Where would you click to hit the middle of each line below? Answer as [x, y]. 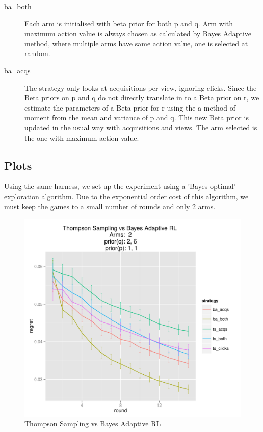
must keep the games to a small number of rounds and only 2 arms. [110, 206]
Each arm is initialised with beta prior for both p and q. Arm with [129, 23]
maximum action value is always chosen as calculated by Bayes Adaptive [138, 33]
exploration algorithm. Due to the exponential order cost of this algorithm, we [126, 196]
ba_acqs [17, 70]
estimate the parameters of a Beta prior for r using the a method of [130, 107]
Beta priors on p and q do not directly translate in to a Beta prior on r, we [142, 98]
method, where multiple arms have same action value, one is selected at [136, 43]
